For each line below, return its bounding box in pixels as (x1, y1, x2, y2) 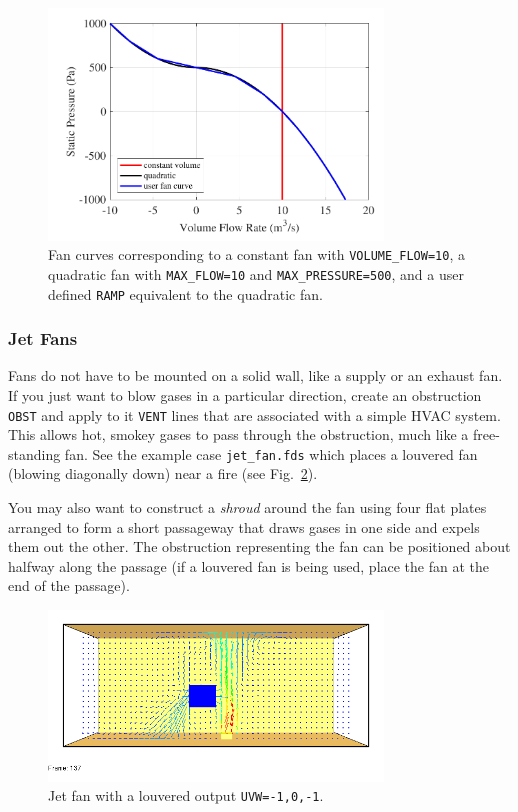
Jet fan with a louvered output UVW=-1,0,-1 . (48, 785, 324, 806)
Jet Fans (8, 326, 78, 351)
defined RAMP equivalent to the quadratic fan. (48, 283, 323, 304)
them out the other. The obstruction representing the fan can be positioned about (8, 536, 511, 557)
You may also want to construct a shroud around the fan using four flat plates (8, 497, 487, 518)
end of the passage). (8, 575, 130, 596)
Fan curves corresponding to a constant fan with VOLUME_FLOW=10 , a (48, 244, 465, 265)
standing (8, 443, 61, 464)
